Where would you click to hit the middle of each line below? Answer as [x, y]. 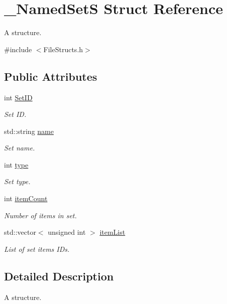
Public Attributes [51, 76]
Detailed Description [59, 276]
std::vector [20, 232]
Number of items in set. [40, 215]
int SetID [18, 97]
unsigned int [67, 232]
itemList [112, 232]
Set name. [20, 148]
